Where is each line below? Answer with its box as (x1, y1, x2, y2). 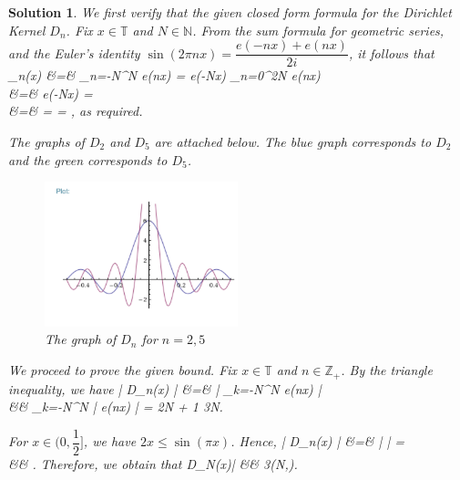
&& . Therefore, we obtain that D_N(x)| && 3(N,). (8, 454, 298, 473)
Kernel (8, 20, 46, 39)
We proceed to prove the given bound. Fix (8, 360, 238, 380)
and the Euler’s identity (8, 43, 140, 62)
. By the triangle (341, 360, 433, 380)
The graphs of (8, 132, 85, 151)
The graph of (45, 329, 117, 349)
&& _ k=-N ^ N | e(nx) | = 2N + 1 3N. (8, 397, 223, 416)
